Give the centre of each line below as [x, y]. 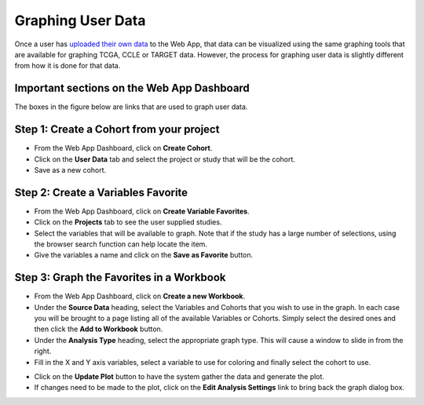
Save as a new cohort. [70, 170]
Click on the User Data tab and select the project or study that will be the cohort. [165, 159]
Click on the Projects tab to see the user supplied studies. [128, 222]
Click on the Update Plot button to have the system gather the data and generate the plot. [179, 377]
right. [43, 351]
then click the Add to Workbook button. [99, 329]
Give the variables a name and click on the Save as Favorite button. [144, 255]
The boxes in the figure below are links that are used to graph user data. [131, 107]
